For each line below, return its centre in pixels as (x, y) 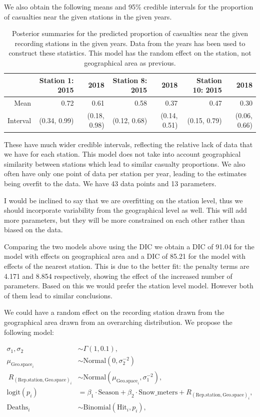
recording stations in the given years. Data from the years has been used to (130, 43)
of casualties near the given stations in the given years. (88, 16)
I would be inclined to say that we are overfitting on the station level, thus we (123, 200)
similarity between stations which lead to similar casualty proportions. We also (125, 163)
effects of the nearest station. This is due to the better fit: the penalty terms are (127, 266)
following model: (29, 332)
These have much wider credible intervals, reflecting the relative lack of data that (128, 144)
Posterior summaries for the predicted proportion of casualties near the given (130, 33)
